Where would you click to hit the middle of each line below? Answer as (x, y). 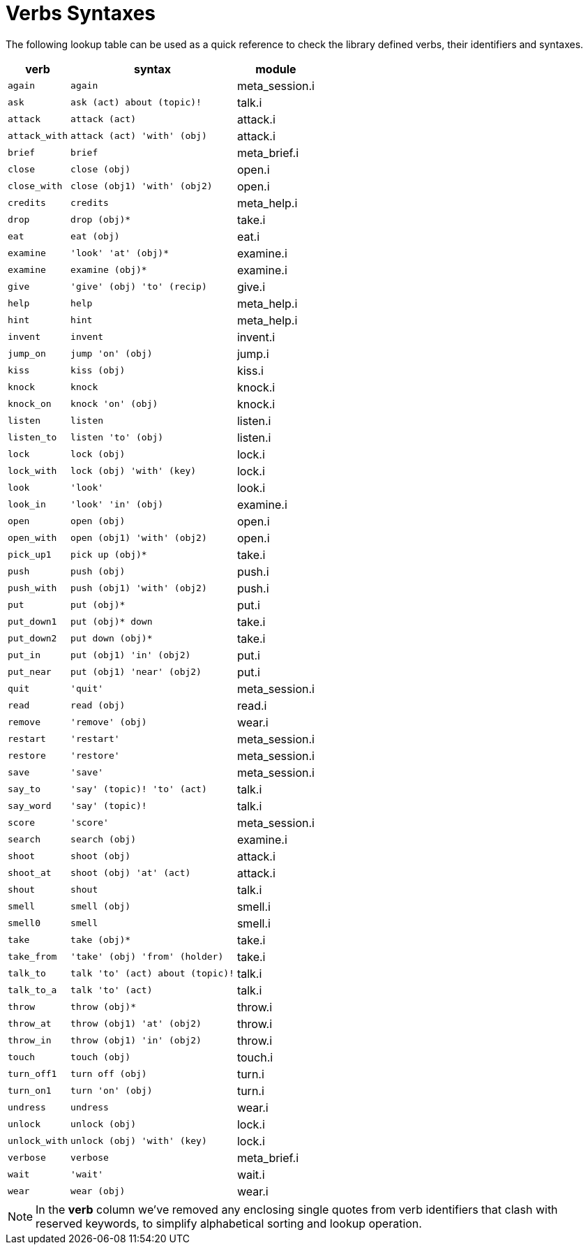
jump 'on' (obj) (112, 354)
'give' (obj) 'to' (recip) (139, 287)
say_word (30, 806)
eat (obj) (95, 237)
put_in (24, 655)
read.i (252, 705)
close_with (35, 186)
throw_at (30, 1024)
